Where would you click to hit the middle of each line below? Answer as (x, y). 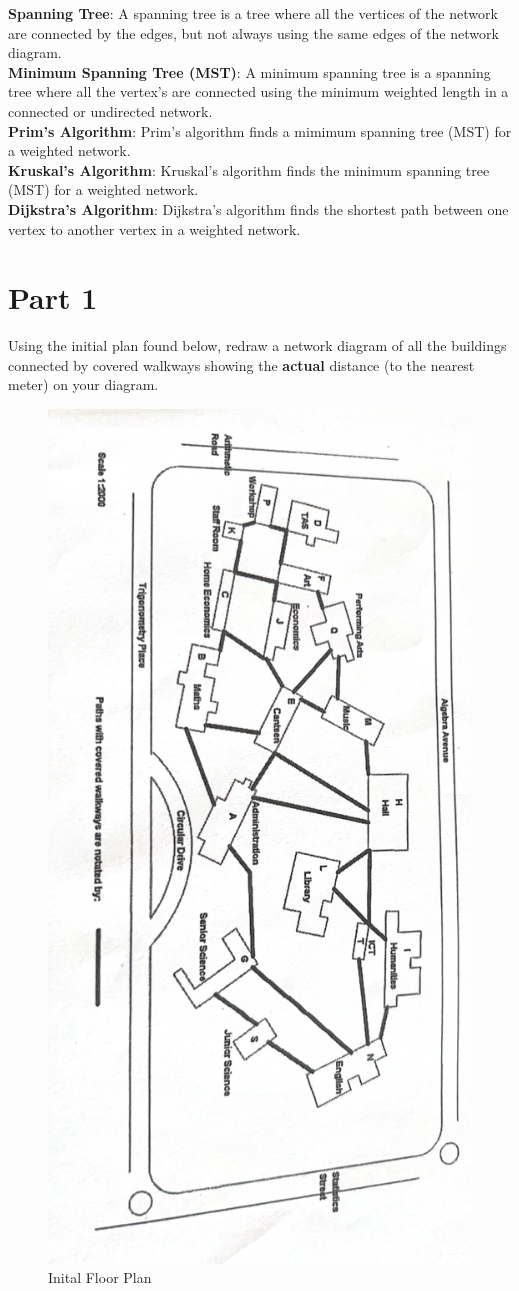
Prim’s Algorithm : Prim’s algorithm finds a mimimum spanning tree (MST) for (260, 130)
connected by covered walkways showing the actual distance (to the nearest (241, 364)
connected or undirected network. (110, 110)
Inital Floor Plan (100, 1277)
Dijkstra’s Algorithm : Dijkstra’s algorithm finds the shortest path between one (258, 208)
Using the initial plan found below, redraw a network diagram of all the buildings (257, 345)
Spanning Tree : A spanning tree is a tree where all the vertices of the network (253, 13)
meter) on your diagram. (83, 384)
